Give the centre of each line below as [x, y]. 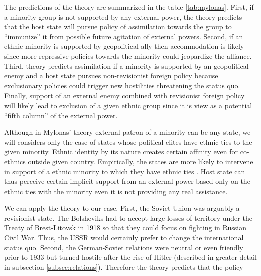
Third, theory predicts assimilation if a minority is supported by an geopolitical [126, 66]
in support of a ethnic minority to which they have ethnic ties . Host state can [125, 171]
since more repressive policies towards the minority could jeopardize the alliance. [128, 56]
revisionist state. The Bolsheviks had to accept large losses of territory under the [128, 217]
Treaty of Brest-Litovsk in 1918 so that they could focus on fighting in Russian [125, 227]
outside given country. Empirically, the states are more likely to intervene [141, 161]
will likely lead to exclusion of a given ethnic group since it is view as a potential [128, 105]
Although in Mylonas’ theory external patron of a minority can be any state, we [127, 132]
